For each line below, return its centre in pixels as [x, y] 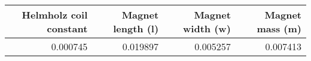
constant [67, 28]
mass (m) [279, 28]
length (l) [136, 28]
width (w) [207, 28]
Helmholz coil [55, 15]
